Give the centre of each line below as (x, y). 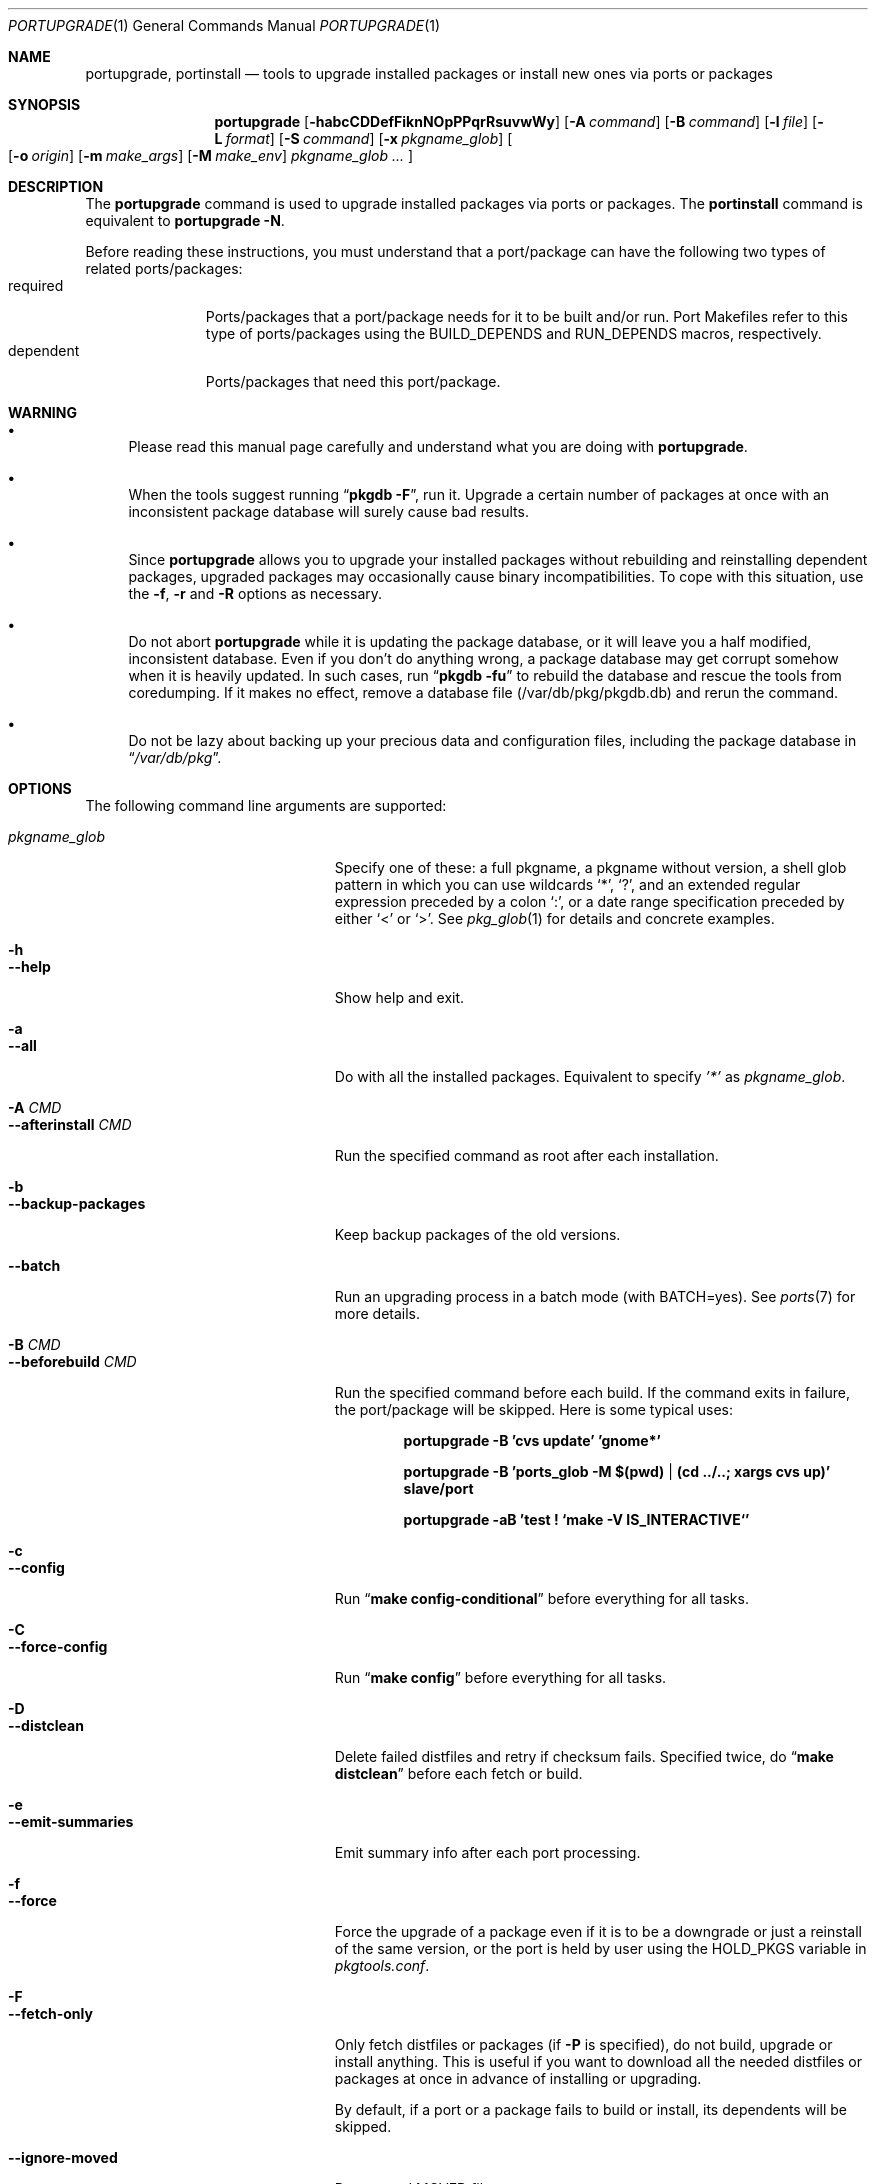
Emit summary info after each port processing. (487, 1852)
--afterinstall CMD (70, 1124)
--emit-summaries (71, 1821)
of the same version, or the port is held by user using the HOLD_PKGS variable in (600, 1948)
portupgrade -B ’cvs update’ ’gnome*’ (532, 1440)
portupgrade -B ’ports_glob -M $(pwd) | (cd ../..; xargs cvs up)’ (617, 1471)
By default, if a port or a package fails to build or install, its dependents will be (590, 2109)
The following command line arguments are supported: (266, 805)
